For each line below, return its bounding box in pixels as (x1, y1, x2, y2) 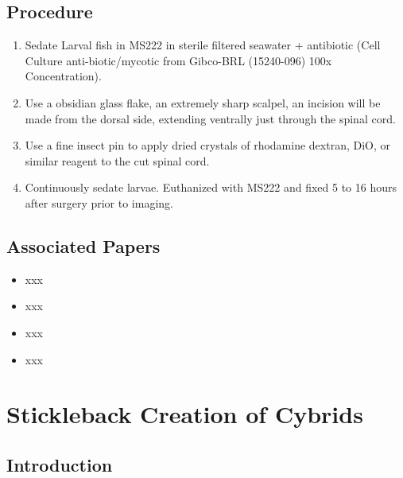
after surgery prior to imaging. (25, 194, 173, 211)
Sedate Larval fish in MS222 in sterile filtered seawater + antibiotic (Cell (25, 37, 381, 53)
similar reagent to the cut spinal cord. (25, 152, 210, 169)
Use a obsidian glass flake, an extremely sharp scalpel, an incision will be (25, 94, 381, 111)
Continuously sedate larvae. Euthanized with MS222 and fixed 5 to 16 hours (25, 179, 397, 196)
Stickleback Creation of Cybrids (6, 398, 363, 430)
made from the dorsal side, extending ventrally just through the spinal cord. (25, 110, 396, 126)
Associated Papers (6, 233, 161, 258)
